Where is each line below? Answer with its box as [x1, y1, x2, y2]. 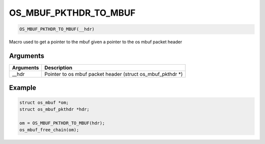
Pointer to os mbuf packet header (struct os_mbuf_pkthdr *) [44, 71, 183, 78]
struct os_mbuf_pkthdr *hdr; [19, 107, 90, 112]
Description [44, 64, 73, 71]
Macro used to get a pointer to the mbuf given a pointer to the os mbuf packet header [9, 39, 183, 45]
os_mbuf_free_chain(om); [19, 127, 79, 133]
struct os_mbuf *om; [19, 99, 69, 105]
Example [9, 84, 36, 92]
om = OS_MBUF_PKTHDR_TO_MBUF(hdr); [19, 120, 105, 126]
